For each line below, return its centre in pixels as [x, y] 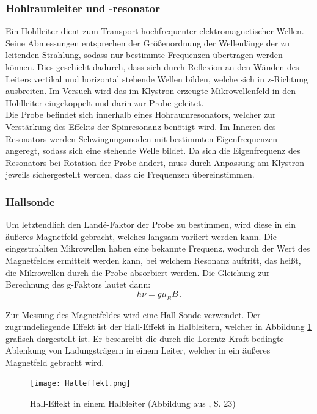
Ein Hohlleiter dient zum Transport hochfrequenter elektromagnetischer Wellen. [155, 31]
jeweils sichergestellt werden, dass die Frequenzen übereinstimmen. [130, 174]
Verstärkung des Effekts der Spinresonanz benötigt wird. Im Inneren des [141, 126]
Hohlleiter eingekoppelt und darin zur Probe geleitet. [105, 102]
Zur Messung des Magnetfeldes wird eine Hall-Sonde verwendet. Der [133, 314]
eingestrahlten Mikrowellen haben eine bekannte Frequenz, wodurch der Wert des [158, 248]
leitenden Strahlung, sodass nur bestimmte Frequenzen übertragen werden [144, 55]
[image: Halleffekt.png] [80, 384]
